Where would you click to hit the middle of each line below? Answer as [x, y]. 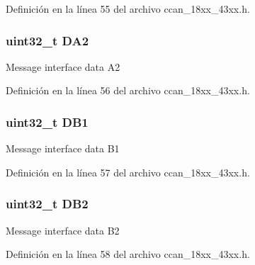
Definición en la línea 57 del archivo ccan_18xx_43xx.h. [128, 172]
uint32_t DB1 [47, 122]
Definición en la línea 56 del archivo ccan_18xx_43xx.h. [128, 90]
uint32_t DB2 [47, 204]
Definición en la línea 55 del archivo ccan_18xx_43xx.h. [128, 9]
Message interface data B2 [63, 230]
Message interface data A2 [63, 66]
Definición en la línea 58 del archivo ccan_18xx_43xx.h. [128, 254]
